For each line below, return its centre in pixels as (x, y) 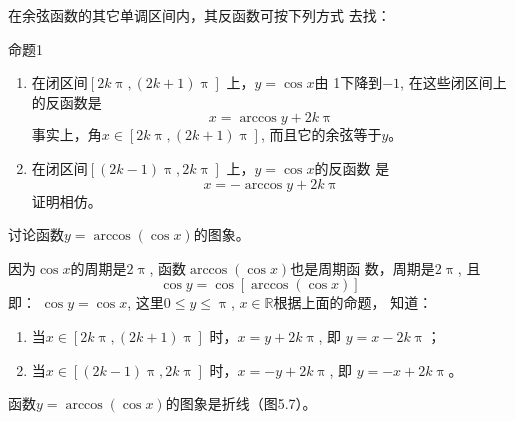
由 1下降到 (348, 82)
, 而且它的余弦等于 (321, 134)
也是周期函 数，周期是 (362, 267)
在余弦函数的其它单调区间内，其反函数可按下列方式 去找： (199, 15)
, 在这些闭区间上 (453, 82)
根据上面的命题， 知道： (353, 302)
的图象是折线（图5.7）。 (241, 403)
